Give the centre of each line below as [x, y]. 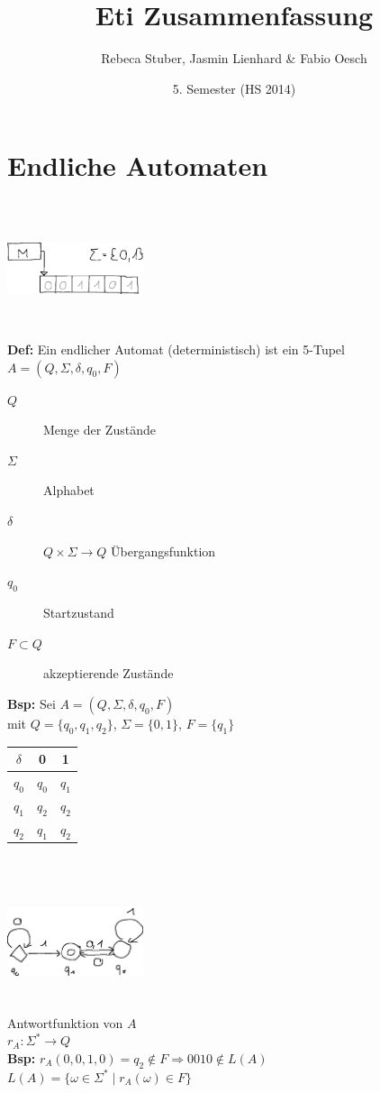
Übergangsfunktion [163, 551]
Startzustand [79, 612]
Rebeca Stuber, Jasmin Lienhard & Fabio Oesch [234, 58]
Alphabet [69, 490]
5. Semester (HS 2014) [234, 88]
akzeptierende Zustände [109, 673]
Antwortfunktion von [65, 1022]
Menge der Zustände [100, 430]
